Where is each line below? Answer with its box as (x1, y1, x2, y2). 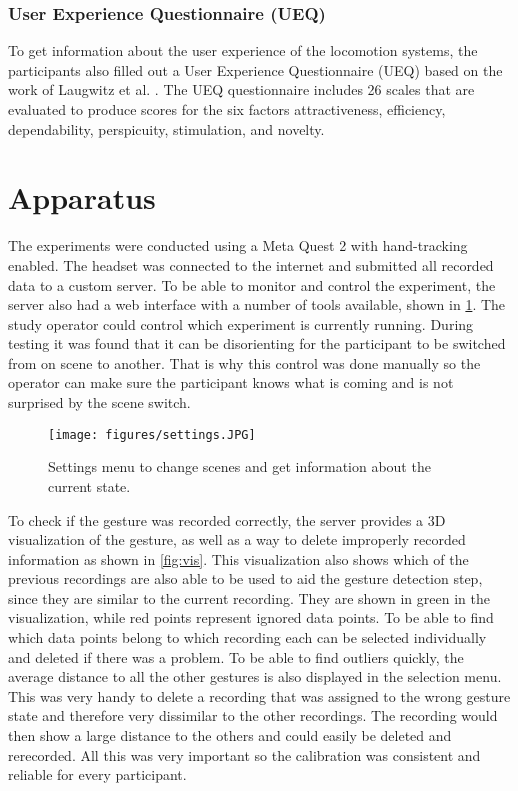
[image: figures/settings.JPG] (48, 427, 256, 442)
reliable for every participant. (8, 764, 187, 785)
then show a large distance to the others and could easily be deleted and (8, 725, 452, 746)
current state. (48, 475, 131, 496)
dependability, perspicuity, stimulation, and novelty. (8, 118, 325, 139)
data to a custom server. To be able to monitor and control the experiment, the (8, 274, 496, 295)
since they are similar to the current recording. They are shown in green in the (8, 587, 490, 608)
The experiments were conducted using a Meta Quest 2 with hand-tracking (8, 235, 468, 256)
